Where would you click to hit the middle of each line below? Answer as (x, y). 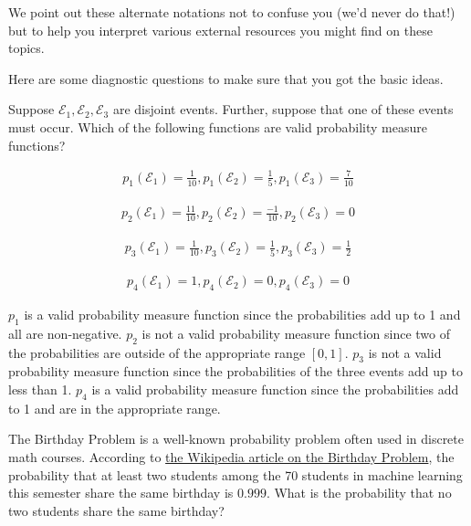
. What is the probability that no (359, 493)
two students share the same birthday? (116, 510)
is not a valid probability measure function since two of (296, 333)
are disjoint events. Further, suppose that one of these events (283, 109)
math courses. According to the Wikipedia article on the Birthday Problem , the (231, 456)
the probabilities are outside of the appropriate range (157, 352)
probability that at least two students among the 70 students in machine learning (235, 474)
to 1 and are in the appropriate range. (115, 408)
